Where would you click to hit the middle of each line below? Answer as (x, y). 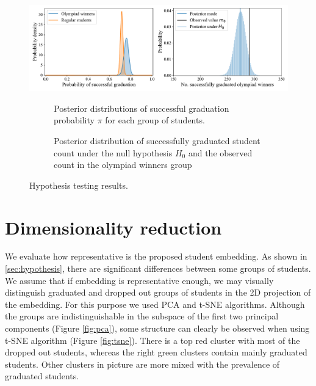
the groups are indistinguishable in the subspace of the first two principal (142, 316)
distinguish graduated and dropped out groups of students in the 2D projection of (158, 292)
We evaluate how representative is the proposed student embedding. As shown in (156, 256)
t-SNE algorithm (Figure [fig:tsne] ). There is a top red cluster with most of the (153, 340)
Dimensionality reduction (113, 227)
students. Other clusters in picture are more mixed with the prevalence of (142, 364)
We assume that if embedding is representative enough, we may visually (139, 280)
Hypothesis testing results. (79, 185)
